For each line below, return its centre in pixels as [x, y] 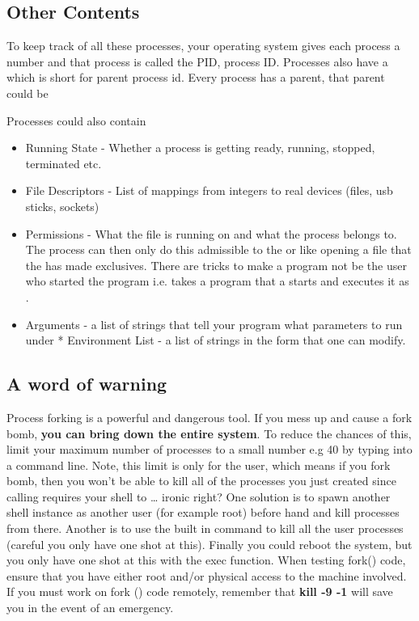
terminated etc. [63, 163]
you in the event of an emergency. [90, 608]
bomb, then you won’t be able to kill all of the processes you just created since [201, 481]
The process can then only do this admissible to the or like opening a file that [218, 249]
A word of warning [87, 384]
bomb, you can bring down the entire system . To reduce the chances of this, [209, 433]
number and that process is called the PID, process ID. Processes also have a [197, 61]
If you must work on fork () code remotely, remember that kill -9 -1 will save [200, 591]
